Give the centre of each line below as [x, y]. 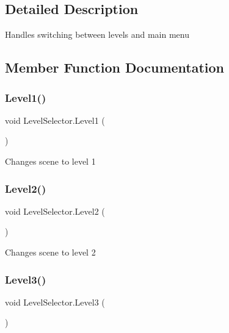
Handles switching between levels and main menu [97, 34]
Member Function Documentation [115, 67]
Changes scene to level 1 [50, 161]
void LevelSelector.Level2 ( [55, 211]
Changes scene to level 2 [50, 252]
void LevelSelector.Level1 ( [55, 120]
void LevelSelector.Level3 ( [55, 302]
